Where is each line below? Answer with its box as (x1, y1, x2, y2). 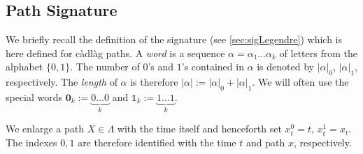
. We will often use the (252, 75, 349, 89)
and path (245, 135, 285, 150)
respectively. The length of (6, 75, 118, 89)
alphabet (6, 59, 43, 74)
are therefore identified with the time (78, 135, 236, 150)
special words (6, 89, 63, 104)
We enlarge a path (6, 121, 85, 136)
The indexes (6, 135, 57, 150)
